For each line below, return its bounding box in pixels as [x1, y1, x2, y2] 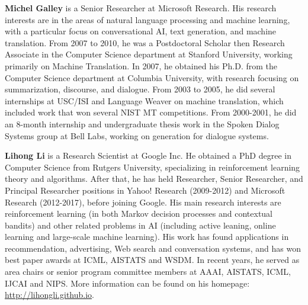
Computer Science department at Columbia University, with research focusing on [5, 71, 299, 84]
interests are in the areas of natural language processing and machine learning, [5, 13, 290, 25]
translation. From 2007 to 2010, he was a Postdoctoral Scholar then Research [5, 36, 285, 49]
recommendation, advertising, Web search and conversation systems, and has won [5, 242, 301, 254]
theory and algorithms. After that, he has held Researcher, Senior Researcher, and [5, 172, 303, 185]
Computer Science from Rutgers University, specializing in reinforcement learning [5, 160, 300, 173]
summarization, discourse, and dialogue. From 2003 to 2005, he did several [5, 83, 275, 95]
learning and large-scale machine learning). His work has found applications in [5, 230, 289, 243]
